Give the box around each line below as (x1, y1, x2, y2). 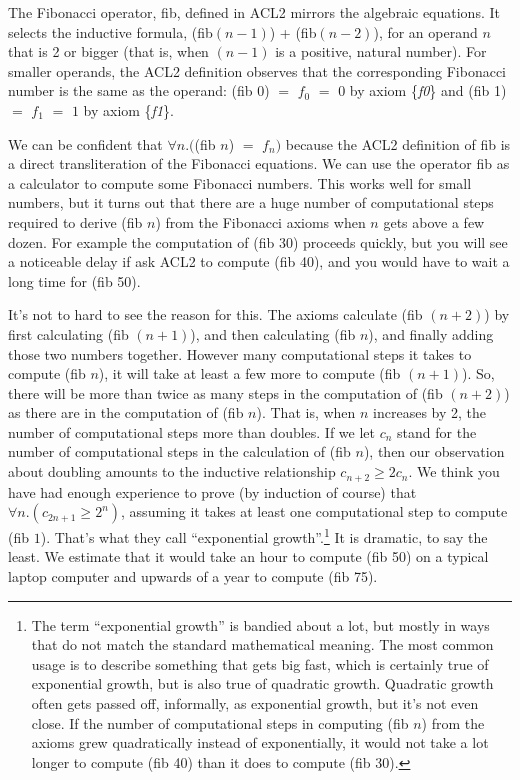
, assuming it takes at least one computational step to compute (121, 501, 508, 522)
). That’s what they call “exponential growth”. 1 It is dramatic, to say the (40, 524, 488, 547)
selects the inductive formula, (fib (8, 21, 213, 42)
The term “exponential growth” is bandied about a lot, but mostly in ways (31, 614, 490, 635)
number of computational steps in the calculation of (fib (8, 441, 351, 462)
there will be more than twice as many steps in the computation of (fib (8, 382, 443, 403)
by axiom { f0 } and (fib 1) (349, 80, 507, 101)
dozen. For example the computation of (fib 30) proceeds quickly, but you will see (8, 231, 508, 252)
